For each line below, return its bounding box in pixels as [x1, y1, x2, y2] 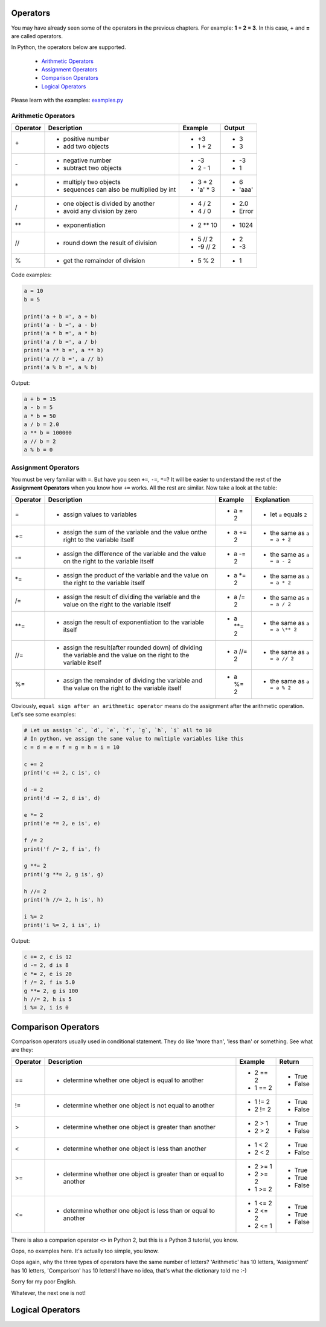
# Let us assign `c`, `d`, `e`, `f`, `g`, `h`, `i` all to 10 [24, 727, 212, 734]
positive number [63, 135, 110, 143]
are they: [11, 1046, 33, 1053]
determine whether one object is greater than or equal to [63, 1170, 225, 1178]
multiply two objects [63, 178, 121, 186]
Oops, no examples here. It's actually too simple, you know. [11, 1247, 159, 1255]
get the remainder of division [63, 257, 145, 265]
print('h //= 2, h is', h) [24, 896, 104, 903]
